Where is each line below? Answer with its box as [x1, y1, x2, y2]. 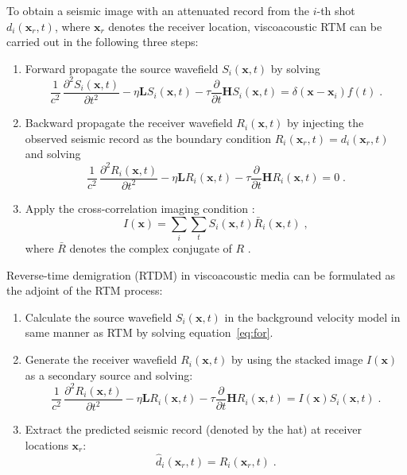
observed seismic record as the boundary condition [25, 129, 272, 146]
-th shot [316, 2, 355, 18]
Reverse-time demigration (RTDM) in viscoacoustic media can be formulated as [6, 266, 396, 283]
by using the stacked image [231, 351, 363, 368]
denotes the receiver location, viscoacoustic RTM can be [108, 17, 382, 34]
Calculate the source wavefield [25, 308, 172, 325]
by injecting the [287, 114, 364, 131]
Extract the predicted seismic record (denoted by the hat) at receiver [25, 421, 362, 438]
